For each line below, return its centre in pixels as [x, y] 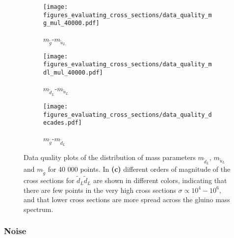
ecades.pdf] [63, 123]
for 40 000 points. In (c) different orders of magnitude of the [139, 169]
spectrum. [39, 209]
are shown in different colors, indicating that [160, 180]
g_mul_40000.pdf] [71, 23]
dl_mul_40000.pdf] [73, 73]
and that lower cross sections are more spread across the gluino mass [127, 199]
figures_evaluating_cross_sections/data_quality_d [128, 115]
